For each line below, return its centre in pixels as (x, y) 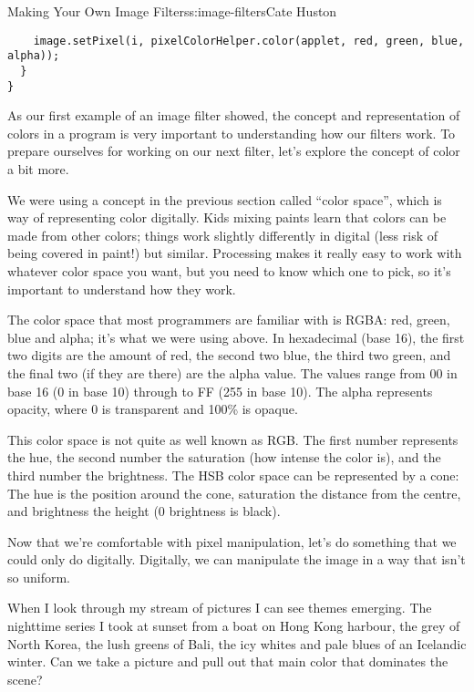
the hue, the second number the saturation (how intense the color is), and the (224, 457)
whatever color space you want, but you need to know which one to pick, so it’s (229, 270)
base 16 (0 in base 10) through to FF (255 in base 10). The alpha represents (220, 391)
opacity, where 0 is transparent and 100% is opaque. (153, 409)
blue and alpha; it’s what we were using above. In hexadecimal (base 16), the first (236, 337)
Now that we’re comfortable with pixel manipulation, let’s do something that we (232, 541)
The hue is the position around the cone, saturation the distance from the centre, (234, 493)
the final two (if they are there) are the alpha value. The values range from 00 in (232, 372)
